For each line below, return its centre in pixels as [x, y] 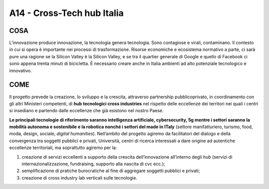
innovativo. [20, 70]
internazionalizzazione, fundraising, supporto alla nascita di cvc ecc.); [93, 164]
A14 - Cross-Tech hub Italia [67, 13]
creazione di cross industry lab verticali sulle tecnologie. [79, 178]
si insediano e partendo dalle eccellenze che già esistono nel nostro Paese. [86, 111]
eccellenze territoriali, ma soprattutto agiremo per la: [63, 148]
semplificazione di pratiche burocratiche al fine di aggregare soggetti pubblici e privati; [111, 171]
